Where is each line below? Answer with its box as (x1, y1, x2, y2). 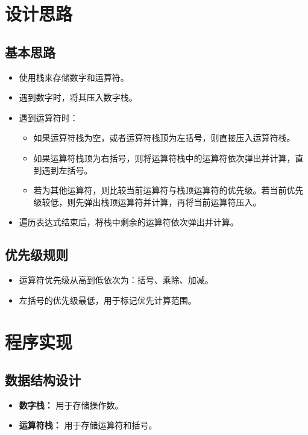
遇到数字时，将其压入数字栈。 (19, 91, 137, 104)
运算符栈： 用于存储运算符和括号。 (19, 419, 157, 431)
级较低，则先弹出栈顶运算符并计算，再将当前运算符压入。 (33, 195, 262, 208)
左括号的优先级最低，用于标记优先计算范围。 (19, 293, 196, 306)
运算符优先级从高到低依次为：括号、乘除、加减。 (19, 274, 213, 286)
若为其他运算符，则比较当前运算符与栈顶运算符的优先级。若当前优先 (33, 184, 304, 196)
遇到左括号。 (42, 163, 93, 176)
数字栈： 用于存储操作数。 (19, 398, 124, 411)
